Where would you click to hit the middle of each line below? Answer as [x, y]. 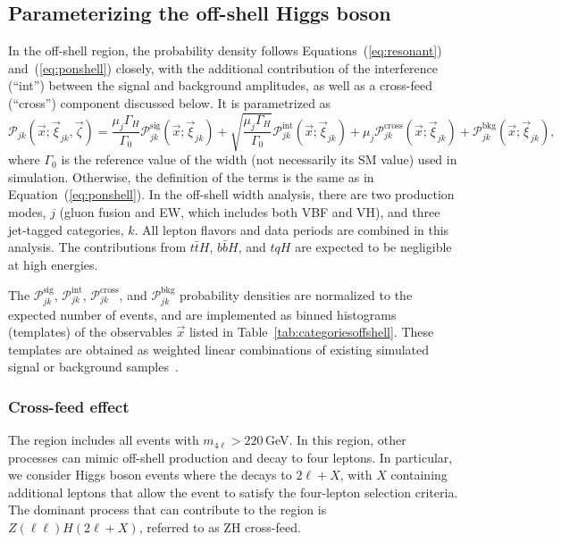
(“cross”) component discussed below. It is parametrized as [170, 102]
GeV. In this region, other [335, 440]
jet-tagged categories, [66, 229]
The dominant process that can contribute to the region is [167, 510]
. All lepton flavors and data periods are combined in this [292, 229]
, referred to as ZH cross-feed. [220, 527]
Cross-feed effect [69, 406]
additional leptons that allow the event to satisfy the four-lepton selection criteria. [233, 492]
